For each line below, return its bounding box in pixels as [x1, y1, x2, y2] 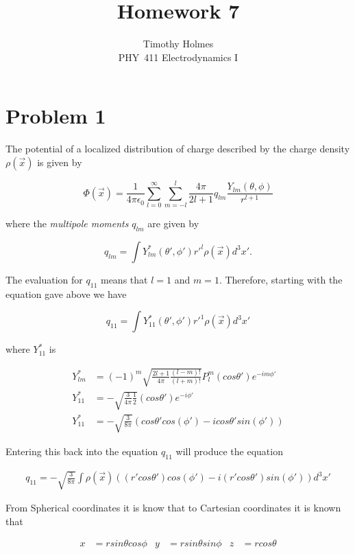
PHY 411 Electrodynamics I [118, 49, 238, 64]
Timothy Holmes [143, 36, 214, 51]
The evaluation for [5, 272, 83, 286]
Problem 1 [5, 102, 106, 130]
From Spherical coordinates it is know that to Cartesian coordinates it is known [5, 500, 341, 515]
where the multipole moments [5, 216, 129, 230]
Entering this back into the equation [5, 443, 158, 458]
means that [100, 272, 148, 286]
